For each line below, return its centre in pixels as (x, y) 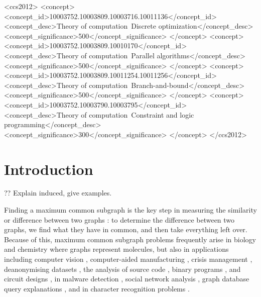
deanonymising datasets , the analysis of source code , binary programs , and (122, 269)
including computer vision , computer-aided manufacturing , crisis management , (128, 259)
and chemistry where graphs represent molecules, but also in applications (116, 249)
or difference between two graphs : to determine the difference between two (119, 219)
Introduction (49, 169)
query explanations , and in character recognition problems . (97, 288)
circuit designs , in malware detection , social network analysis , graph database (127, 279)
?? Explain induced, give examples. (58, 193)
